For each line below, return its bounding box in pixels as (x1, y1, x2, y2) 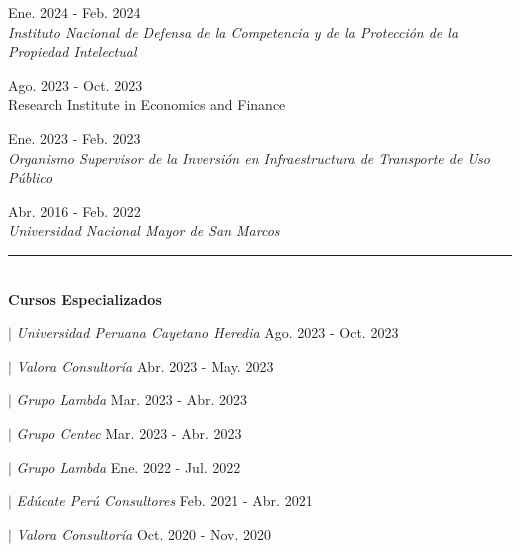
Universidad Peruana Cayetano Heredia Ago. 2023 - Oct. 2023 (16, 322, 399, 343)
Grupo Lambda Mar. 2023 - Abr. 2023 (16, 389, 248, 410)
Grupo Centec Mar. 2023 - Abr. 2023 (16, 422, 242, 443)
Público (8, 167, 53, 188)
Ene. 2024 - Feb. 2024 (8, 2, 141, 22)
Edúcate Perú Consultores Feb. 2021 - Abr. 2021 (16, 490, 313, 511)
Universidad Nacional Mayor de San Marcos (8, 220, 280, 241)
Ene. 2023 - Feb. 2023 (8, 127, 141, 148)
